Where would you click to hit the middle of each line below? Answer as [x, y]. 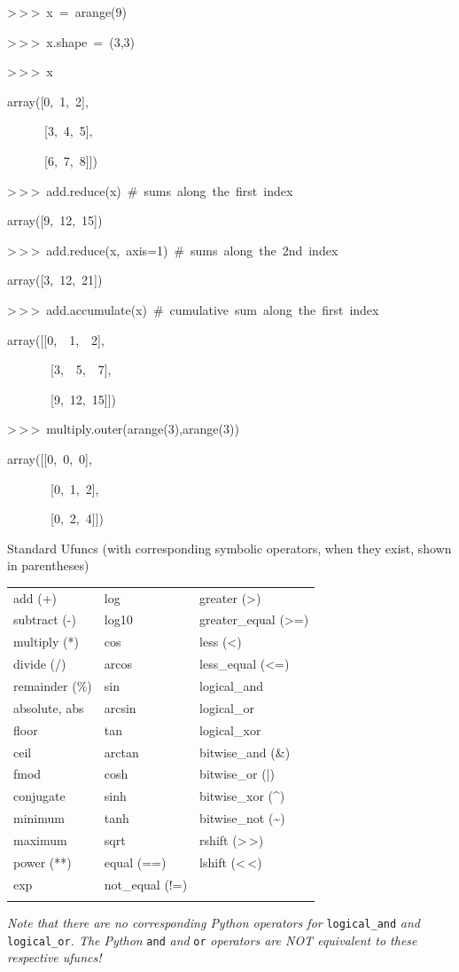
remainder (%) [53, 686]
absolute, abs [49, 707]
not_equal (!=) [146, 884]
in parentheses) [48, 565]
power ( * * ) [43, 862]
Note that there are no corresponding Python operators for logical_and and [214, 922]
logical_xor [230, 729]
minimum [39, 818]
